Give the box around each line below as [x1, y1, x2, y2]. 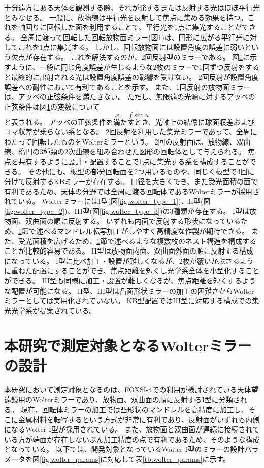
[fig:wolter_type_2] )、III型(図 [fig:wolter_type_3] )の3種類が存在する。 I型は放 [4, 205, 257, 216]
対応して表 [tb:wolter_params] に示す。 [107, 453, 230, 464]
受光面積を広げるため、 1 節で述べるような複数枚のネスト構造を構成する [18, 235, 256, 246]
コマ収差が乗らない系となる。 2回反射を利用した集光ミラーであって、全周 [4, 126, 250, 137]
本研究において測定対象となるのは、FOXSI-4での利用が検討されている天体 [4, 384, 251, 394]
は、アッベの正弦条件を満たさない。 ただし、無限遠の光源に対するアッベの [4, 91, 255, 102]
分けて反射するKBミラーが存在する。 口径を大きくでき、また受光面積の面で [4, 176, 258, 187]
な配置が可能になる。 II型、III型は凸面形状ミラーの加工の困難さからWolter [4, 285, 254, 296]
